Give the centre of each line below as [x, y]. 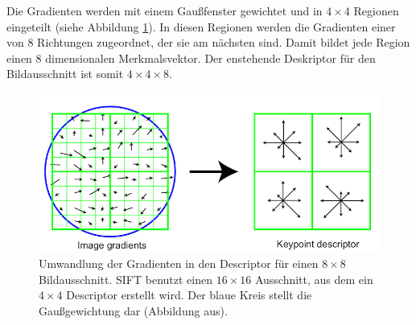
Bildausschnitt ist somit [65, 74]
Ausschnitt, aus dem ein [314, 279]
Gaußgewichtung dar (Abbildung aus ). [133, 311]
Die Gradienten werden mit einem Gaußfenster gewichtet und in [165, 10]
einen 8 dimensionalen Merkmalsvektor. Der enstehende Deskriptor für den [191, 58]
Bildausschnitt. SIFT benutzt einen [126, 279]
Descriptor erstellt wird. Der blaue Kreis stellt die [189, 295]
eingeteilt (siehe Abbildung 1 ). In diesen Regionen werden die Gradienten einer [201, 26]
